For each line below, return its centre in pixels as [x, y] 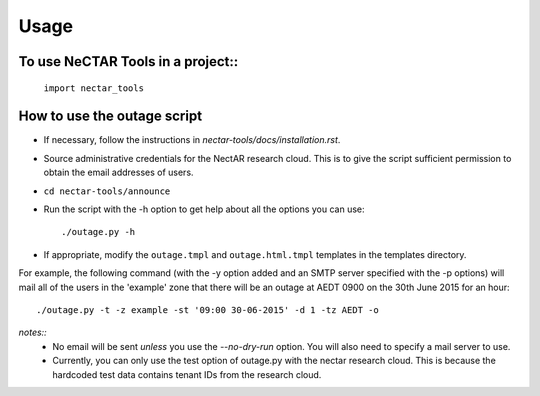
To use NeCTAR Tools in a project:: [128, 61]
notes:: [32, 332]
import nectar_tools [94, 88]
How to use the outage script [110, 116]
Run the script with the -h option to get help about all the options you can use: [204, 209]
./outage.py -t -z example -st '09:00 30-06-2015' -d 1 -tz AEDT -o [207, 309]
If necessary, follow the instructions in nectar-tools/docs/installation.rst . [192, 140]
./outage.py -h [98, 232]
